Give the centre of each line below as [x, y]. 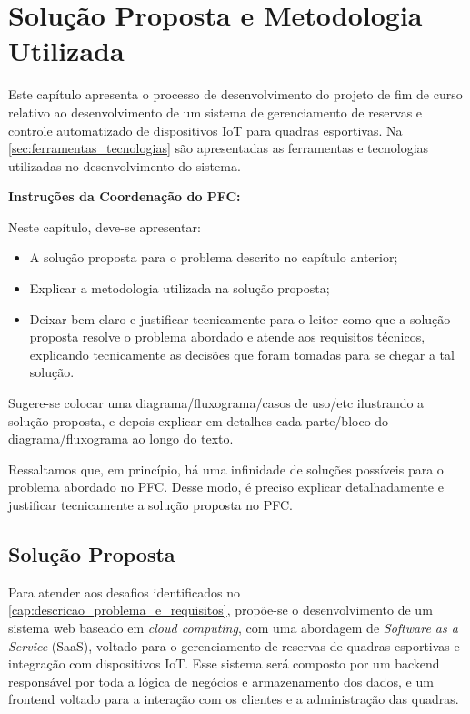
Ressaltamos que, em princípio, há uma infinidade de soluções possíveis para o [226, 469]
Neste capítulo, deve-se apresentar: [105, 226]
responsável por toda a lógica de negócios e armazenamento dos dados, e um [221, 681]
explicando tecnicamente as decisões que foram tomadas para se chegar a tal [242, 354]
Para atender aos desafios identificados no [124, 592]
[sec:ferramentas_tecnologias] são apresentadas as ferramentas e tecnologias [219, 148]
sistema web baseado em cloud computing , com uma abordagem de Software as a [233, 627]
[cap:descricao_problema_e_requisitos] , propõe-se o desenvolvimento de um [220, 610]
